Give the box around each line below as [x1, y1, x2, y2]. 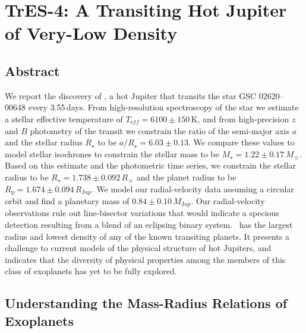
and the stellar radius [5, 136, 83, 148]
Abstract [5, 61, 60, 80]
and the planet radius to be [136, 170, 236, 183]
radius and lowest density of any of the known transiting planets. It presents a [5, 230, 289, 242]
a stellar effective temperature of [5, 112, 123, 125]
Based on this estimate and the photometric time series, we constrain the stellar [5, 159, 296, 172]
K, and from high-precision [191, 112, 289, 125]
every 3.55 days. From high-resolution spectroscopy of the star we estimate [28, 101, 299, 113]
